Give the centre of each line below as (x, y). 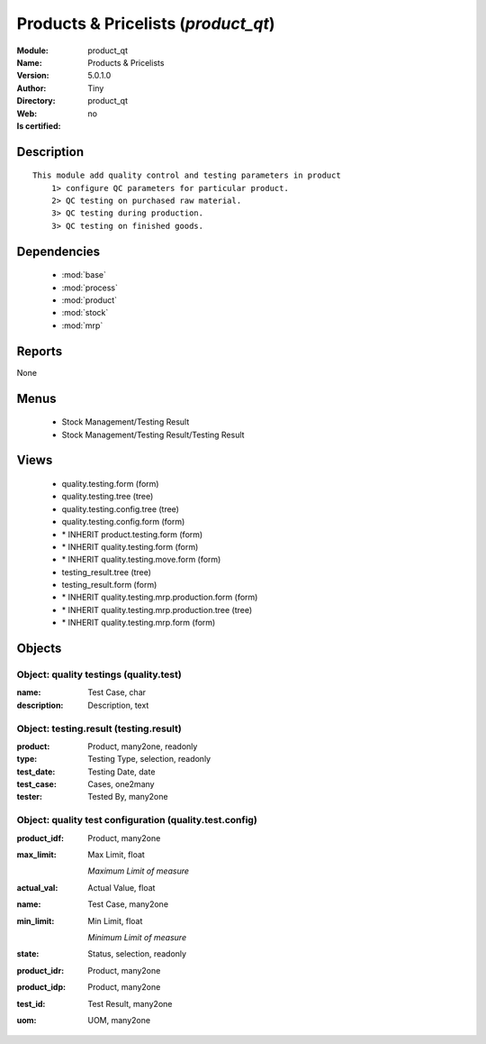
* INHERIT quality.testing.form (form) (130, 546)
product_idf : (40, 838)
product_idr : (40, 970)
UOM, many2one (119, 1020)
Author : (31, 88)
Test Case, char (117, 692)
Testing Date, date (121, 772)
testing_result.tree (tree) (107, 572)
